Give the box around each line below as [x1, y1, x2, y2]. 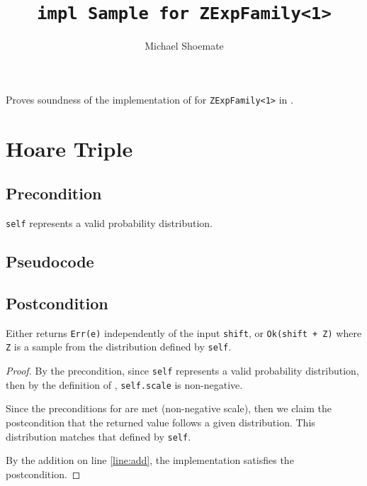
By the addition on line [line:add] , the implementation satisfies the [6, 453, 294, 468]
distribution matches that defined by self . [6, 429, 191, 443]
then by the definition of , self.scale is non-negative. [6, 377, 243, 392]
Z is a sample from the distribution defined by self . [6, 339, 232, 354]
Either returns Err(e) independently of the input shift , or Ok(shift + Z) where [6, 325, 362, 340]
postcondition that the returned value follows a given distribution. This [6, 414, 315, 429]
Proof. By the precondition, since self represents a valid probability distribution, [6, 363, 359, 378]
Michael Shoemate [145, 38, 224, 53]
